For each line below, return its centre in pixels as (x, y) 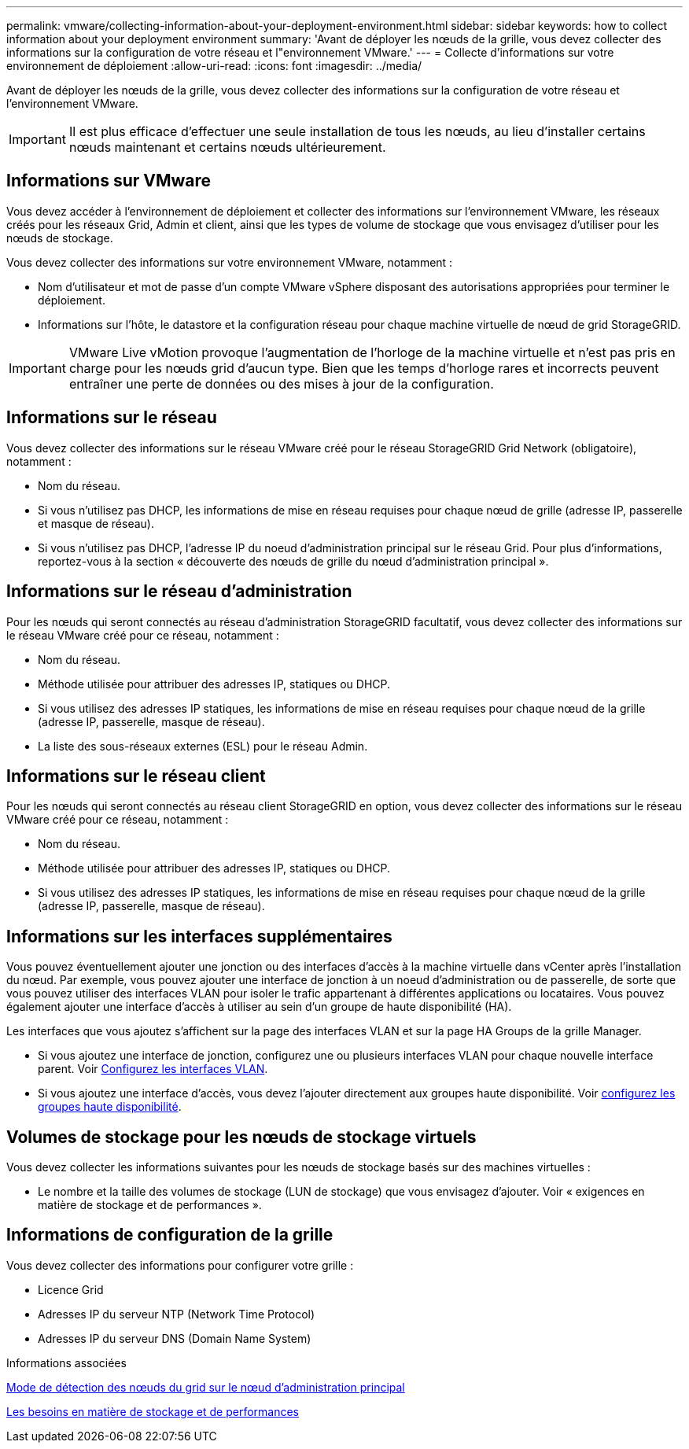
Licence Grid (71, 1289)
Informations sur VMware (109, 181)
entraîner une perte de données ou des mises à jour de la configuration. (281, 383)
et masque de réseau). (96, 523)
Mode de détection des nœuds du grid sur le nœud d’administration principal (206, 1387)
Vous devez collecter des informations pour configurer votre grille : (180, 1265)
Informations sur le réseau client (136, 776)
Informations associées (66, 1362)
